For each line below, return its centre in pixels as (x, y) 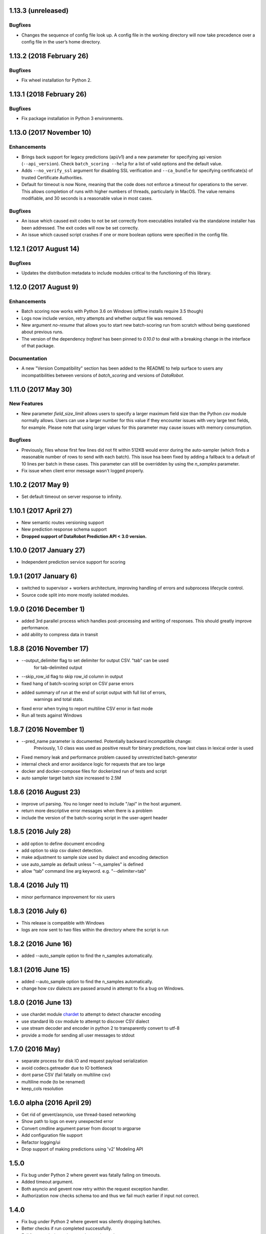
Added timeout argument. (48, 1182)
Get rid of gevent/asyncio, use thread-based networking (79, 1114)
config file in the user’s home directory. (61, 42)
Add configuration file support (52, 1135)
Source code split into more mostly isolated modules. (75, 595)
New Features (26, 404)
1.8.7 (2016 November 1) (47, 729)
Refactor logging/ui (41, 1142)
